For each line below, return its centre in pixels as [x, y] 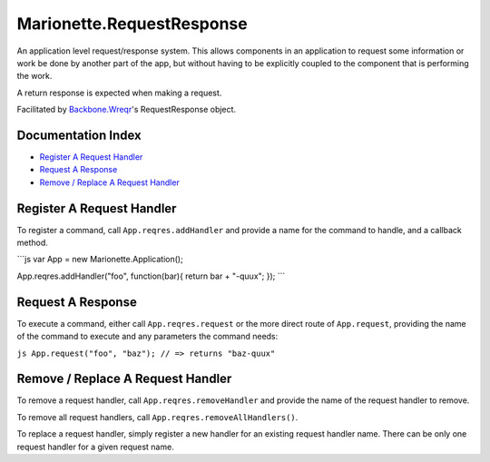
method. [33, 243]
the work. [34, 76]
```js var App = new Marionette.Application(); [100, 260]
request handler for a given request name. [95, 447]
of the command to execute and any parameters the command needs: [147, 337]
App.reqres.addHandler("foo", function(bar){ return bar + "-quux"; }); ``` [151, 276]
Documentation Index [79, 135]
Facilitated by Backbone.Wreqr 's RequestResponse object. [126, 110]
